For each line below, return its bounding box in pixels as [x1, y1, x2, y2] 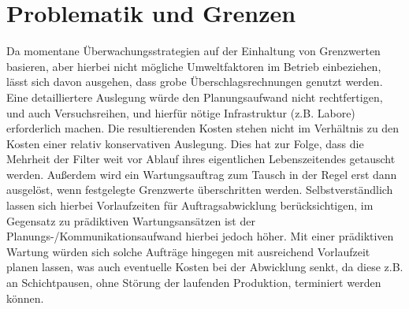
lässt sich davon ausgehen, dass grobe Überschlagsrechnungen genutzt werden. [6, 73, 383, 90]
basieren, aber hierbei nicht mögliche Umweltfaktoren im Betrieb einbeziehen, [6, 58, 381, 74]
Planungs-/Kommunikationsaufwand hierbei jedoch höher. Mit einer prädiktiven [6, 228, 394, 244]
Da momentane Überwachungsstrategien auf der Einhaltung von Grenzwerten [6, 43, 381, 59]
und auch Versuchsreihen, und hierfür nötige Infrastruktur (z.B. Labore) [6, 104, 355, 121]
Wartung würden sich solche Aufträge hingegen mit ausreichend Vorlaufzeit [6, 243, 370, 259]
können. [6, 289, 44, 306]
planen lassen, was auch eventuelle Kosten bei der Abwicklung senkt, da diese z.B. [6, 259, 403, 275]
